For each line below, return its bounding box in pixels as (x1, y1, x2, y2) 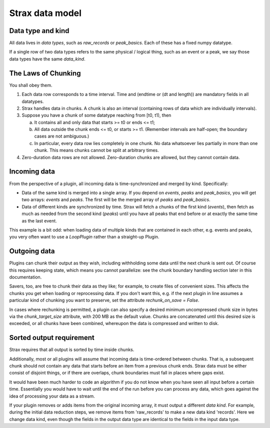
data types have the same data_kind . (9, 55, 85, 62)
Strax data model (9, 7, 82, 18)
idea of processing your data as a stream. (9, 393, 95, 399)
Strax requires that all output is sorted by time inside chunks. (9, 346, 134, 352)
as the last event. (21, 217, 57, 223)
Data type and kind (9, 26, 69, 35)
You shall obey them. (9, 82, 52, 88)
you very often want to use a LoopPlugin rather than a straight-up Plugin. (9, 234, 159, 240)
